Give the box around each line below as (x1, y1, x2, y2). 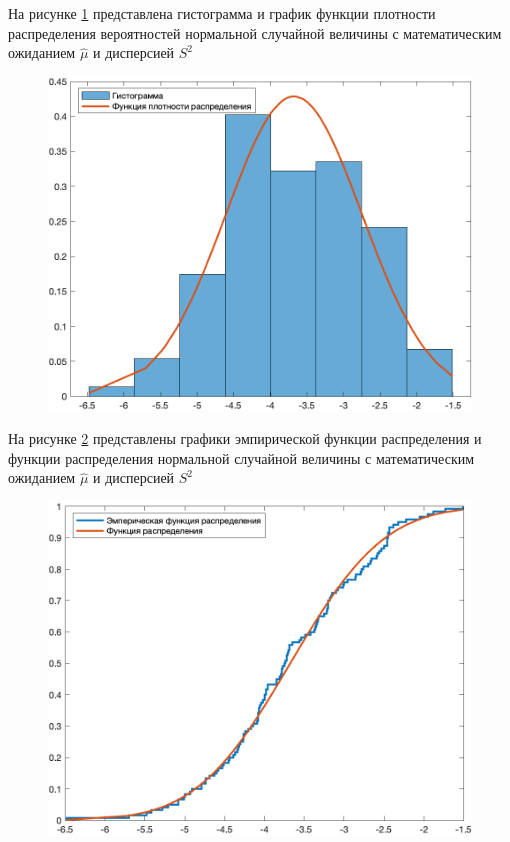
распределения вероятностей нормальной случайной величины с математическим (8, 22, 502, 43)
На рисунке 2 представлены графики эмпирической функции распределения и (8, 428, 482, 449)
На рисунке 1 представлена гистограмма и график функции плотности (8, 3, 436, 23)
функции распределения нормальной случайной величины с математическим (8, 447, 475, 468)
